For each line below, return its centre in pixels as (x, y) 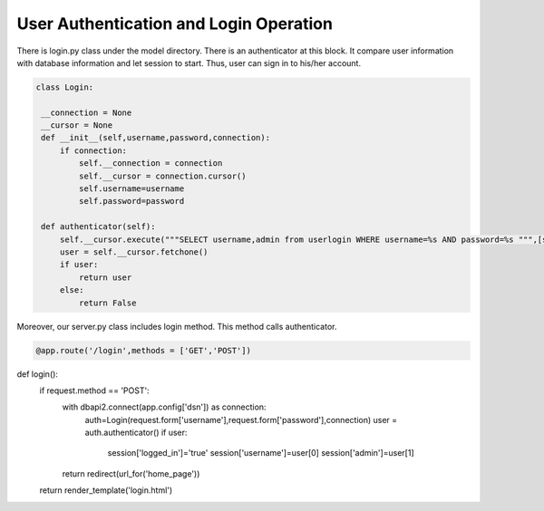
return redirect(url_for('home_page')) (131, 473)
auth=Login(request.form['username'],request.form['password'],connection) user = (241, 419)
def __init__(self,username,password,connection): (156, 138)
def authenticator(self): (98, 227)
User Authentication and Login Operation (175, 24)
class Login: (65, 87)
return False (107, 303)
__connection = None (87, 112)
